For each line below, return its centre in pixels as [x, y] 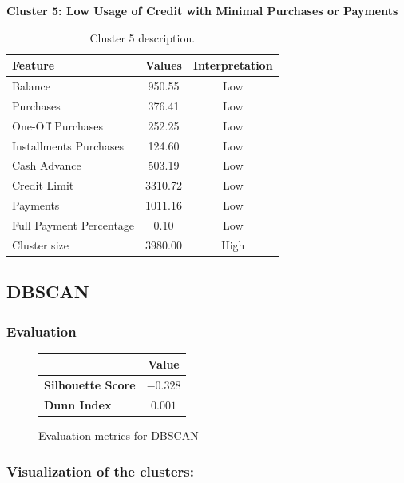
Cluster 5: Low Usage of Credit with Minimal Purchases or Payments [202, 10]
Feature [34, 65]
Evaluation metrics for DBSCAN [119, 435]
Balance [32, 86]
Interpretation [233, 65]
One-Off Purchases [57, 125]
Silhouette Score [90, 385]
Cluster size [40, 244]
